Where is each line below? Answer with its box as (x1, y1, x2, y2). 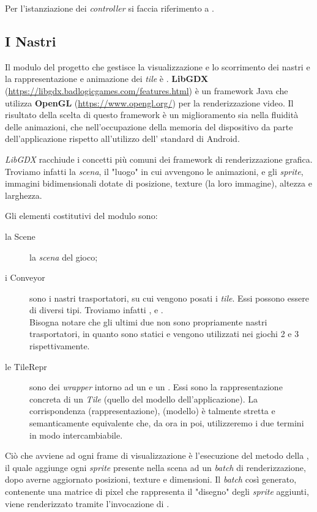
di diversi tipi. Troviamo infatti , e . (29, 303, 163, 316)
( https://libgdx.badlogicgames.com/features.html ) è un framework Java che (5, 84, 288, 97)
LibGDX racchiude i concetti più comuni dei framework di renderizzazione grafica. (5, 152, 313, 165)
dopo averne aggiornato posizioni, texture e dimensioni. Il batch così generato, (5, 473, 297, 486)
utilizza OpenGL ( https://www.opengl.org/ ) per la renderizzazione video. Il (5, 96, 294, 109)
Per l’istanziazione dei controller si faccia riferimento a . (5, 2, 214, 14)
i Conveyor (5, 271, 45, 284)
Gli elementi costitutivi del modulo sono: (5, 209, 158, 222)
